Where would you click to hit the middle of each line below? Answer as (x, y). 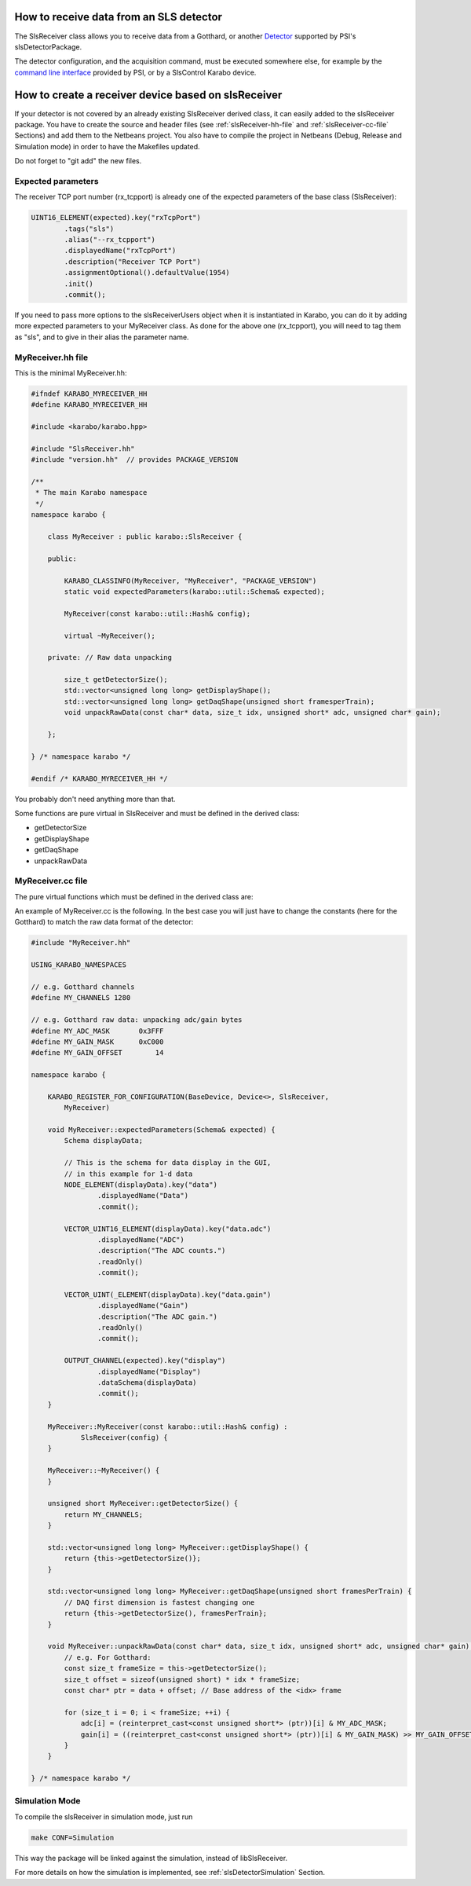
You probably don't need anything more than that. (95, 799)
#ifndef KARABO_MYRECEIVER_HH (89, 394)
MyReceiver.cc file (51, 881)
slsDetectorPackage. (48, 46)
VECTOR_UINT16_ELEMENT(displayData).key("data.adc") (168, 1229)
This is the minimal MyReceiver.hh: (71, 372)
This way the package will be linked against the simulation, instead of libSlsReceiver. (151, 1858)
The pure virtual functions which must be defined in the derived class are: (134, 896)
